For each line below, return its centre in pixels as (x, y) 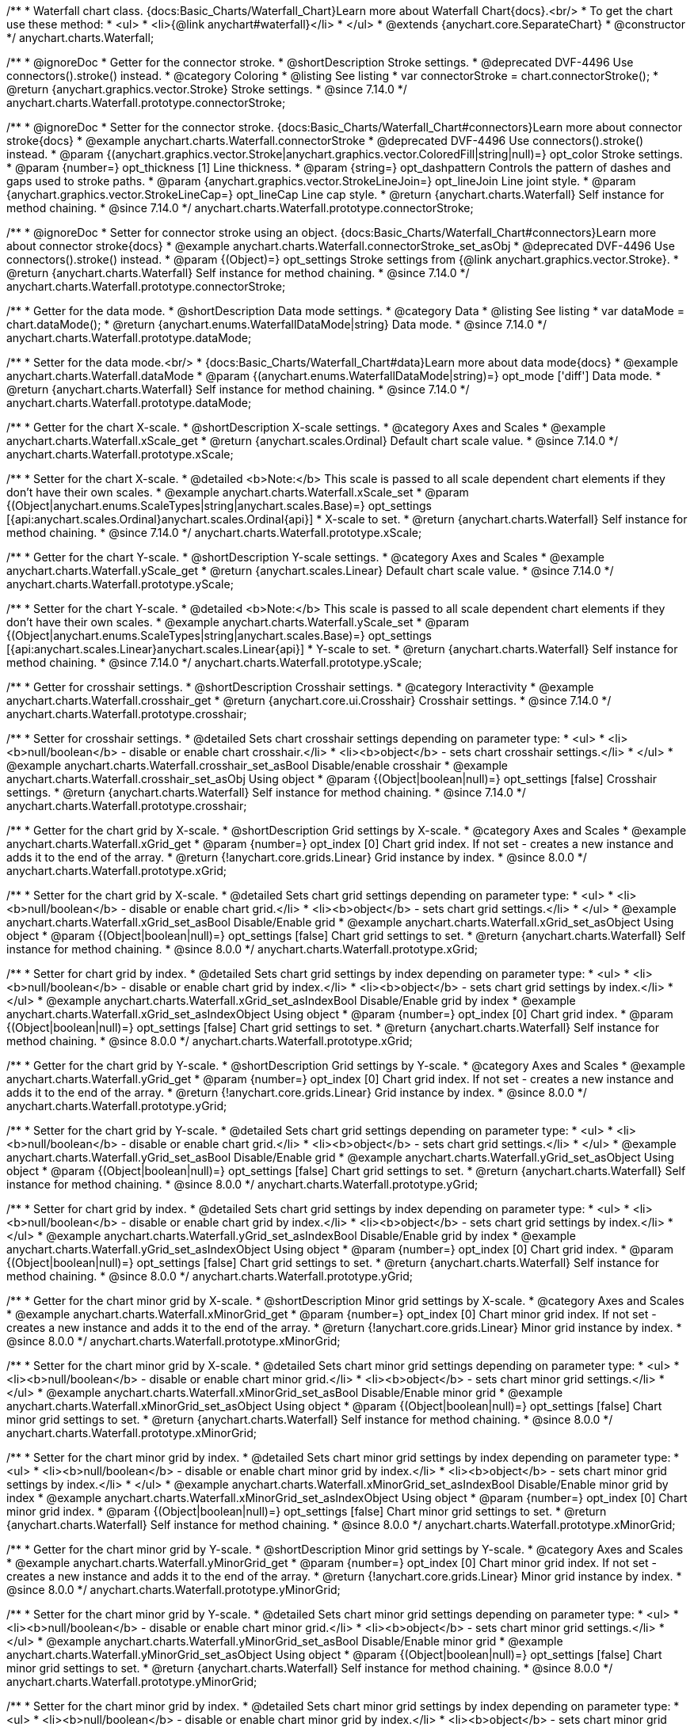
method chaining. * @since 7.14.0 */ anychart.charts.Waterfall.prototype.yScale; (214, 662)
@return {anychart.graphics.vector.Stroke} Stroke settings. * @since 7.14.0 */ (207, 89)
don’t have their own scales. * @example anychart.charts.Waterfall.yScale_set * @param (238, 622)
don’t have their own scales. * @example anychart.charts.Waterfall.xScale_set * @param (238, 492)
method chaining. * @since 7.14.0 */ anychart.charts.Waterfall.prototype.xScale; (214, 533)
